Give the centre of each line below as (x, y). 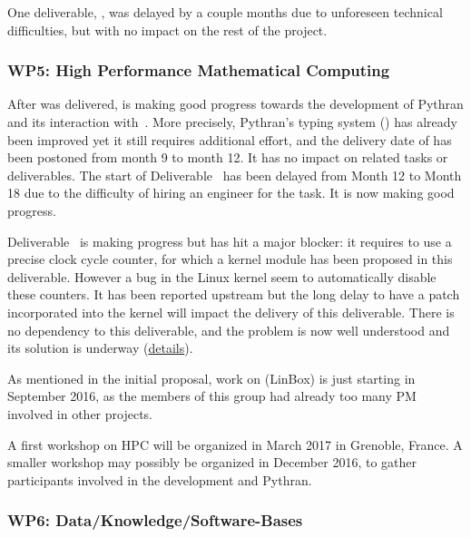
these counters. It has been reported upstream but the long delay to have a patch (234, 294)
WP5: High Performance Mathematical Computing (199, 70)
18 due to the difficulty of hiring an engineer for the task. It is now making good (231, 193)
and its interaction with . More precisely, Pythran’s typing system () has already (232, 122)
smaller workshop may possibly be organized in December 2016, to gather (212, 462)
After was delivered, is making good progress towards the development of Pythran (235, 104)
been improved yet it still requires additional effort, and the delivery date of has (230, 139)
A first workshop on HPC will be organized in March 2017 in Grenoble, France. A (235, 444)
